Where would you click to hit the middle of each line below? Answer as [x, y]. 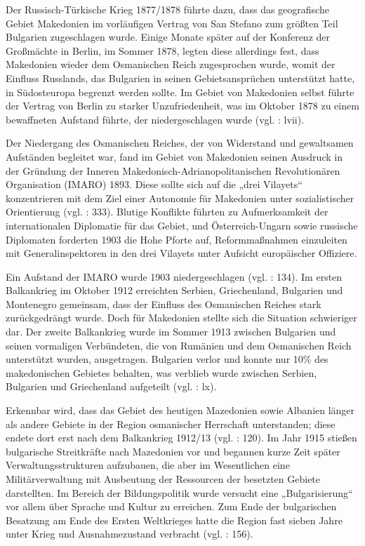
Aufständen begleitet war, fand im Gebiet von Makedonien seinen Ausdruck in [174, 156]
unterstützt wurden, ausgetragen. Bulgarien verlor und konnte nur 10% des [167, 359]
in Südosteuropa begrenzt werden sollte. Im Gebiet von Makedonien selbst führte [180, 92]
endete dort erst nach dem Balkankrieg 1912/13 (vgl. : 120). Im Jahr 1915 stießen [181, 438]
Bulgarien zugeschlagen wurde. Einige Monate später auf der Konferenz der [168, 37]
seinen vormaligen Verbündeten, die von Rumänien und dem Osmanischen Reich [179, 345]
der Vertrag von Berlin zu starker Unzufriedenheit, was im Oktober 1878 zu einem [182, 106]
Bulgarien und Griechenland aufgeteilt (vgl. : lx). [111, 386]
